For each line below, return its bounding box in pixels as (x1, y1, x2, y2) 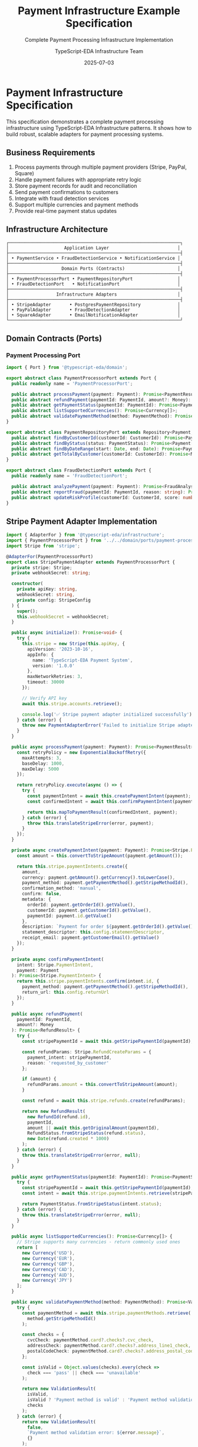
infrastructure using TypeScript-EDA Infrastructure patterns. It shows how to (6, 124, 192, 131)
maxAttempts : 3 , (21, 755, 62, 761)
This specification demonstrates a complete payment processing (6, 118, 164, 125)
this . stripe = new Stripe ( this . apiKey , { (21, 641, 126, 647)
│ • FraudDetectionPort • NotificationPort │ (6, 281, 181, 287)
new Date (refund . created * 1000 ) (27, 1136, 110, 1142)
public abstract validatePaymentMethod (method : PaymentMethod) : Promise (11, 413, 194, 420)
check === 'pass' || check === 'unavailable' (27, 1370, 141, 1376)
